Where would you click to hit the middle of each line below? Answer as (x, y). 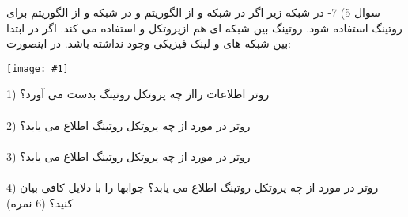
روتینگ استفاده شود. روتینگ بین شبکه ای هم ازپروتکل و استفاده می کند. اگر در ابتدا (204, 27)
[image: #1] (38, 69)
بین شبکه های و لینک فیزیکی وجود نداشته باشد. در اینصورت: (149, 43)
